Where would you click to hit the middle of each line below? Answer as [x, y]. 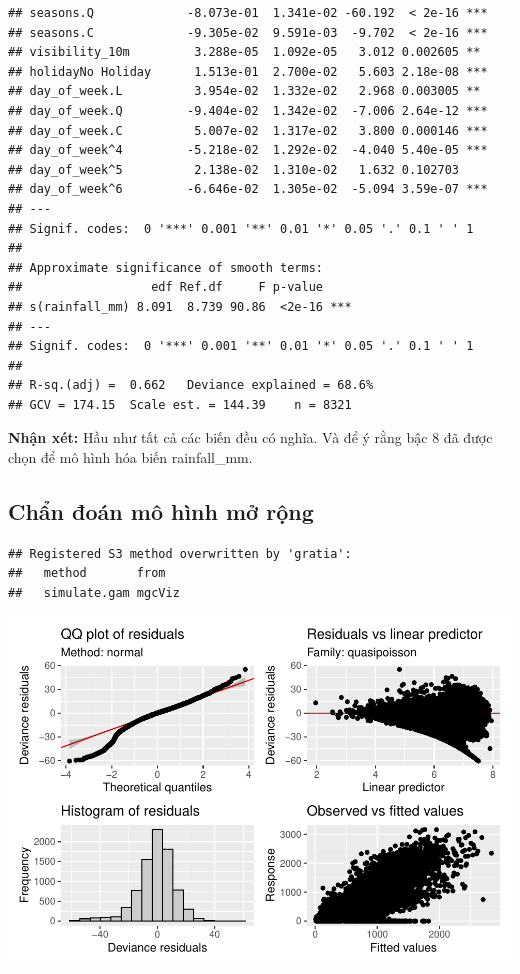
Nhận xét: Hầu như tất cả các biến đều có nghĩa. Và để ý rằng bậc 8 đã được [250, 437]
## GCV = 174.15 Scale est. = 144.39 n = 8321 [180, 404]
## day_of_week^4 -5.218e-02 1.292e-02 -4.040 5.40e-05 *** [248, 150]
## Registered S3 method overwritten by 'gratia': [180, 553]
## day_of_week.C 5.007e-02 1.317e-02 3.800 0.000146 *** [248, 130]
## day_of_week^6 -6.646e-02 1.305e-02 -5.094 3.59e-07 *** [248, 189]
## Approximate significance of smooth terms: [165, 267]
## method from [87, 573]
